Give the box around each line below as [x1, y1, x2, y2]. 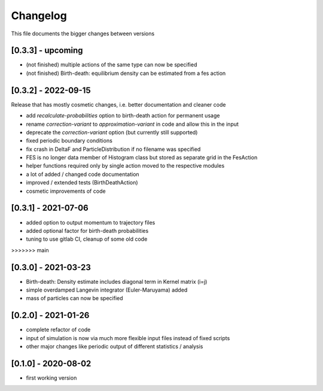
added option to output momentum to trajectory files [26, 219, 156, 226]
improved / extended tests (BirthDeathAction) [26, 179, 138, 186]
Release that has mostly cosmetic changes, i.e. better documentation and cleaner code [11, 101, 226, 108]
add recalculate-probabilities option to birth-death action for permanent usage [26, 112, 220, 119]
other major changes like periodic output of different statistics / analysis [26, 343, 203, 350]
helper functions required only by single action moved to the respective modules [26, 162, 225, 169]
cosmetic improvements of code [26, 187, 106, 195]
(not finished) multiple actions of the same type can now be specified [26, 61, 197, 68]
